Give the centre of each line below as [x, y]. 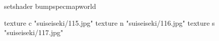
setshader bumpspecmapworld [50, 6]
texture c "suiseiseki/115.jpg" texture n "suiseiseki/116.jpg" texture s [109, 22]
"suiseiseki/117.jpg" [34, 32]
